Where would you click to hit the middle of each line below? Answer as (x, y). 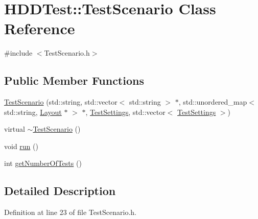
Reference (40, 28)
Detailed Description (60, 191)
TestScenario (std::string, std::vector (61, 102)
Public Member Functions (74, 80)
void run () (21, 146)
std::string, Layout (33, 112)
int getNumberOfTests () (43, 163)
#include (18, 53)
